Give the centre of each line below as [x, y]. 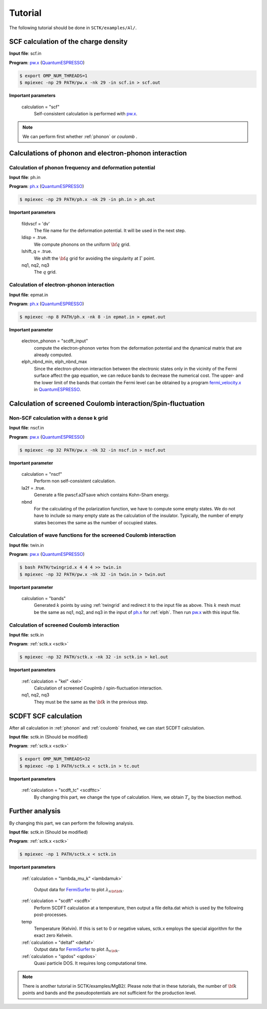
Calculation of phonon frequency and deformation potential [82, 167]
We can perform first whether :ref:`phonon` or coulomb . [80, 137]
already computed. [53, 355]
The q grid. [45, 272]
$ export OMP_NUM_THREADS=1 [53, 76]
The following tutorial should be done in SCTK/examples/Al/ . [73, 28]
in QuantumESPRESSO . [57, 390]
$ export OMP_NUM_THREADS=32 [55, 759]
